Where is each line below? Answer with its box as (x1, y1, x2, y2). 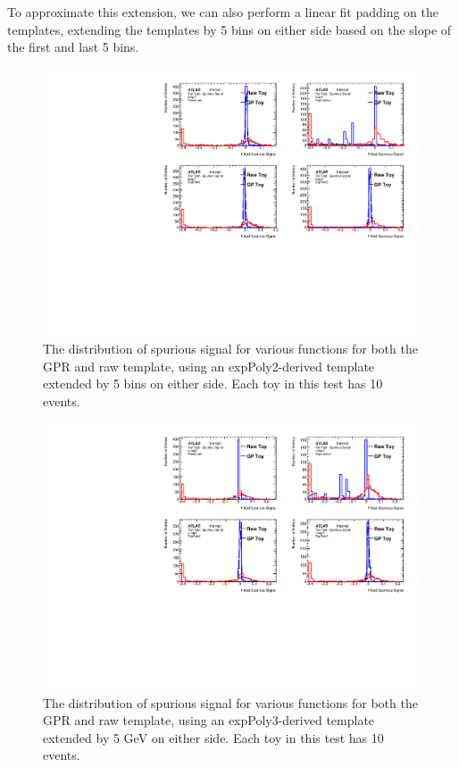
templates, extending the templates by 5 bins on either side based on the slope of (7, 20, 452, 38)
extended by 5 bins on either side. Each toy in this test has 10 (43, 374, 383, 393)
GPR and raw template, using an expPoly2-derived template (43, 356, 375, 375)
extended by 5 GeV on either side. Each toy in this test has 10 (43, 728, 384, 746)
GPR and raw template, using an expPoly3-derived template (43, 711, 375, 729)
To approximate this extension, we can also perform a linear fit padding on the (7, 3, 439, 21)
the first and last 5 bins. (7, 38, 139, 56)
